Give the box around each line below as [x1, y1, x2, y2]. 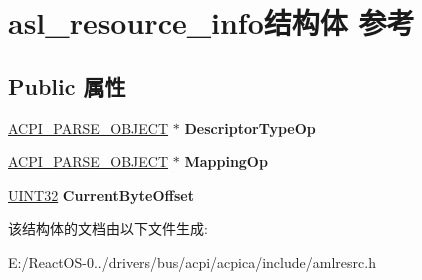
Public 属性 [8, 70, 126, 101]
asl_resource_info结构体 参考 [8, 2, 415, 43]
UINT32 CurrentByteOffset [8, 184, 194, 205]
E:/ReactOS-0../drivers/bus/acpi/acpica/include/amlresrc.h [8, 251, 376, 272]
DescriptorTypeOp [184, 117, 316, 138]
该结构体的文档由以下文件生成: [8, 218, 208, 239]
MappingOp [184, 151, 268, 172]
